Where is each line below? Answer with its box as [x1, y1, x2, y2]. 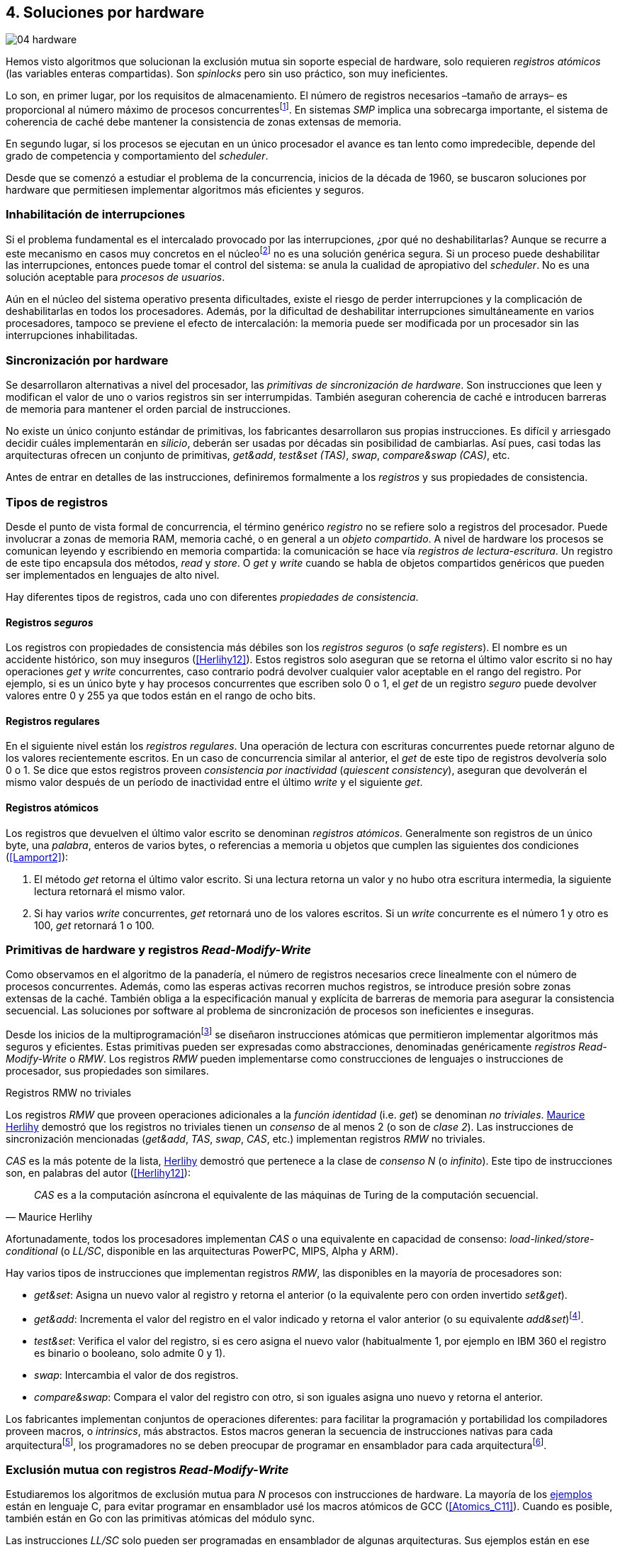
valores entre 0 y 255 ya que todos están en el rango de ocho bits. [6, 689, 316, 702]
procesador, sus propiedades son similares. [6, 1065, 209, 1077]
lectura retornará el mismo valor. [34, 885, 186, 897]
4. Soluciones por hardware [6, 4, 205, 21]
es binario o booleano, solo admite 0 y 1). [34, 1346, 226, 1359]
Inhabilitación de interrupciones [6, 207, 186, 222]
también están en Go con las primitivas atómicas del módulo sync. [6, 1512, 315, 1525]
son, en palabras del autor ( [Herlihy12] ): [6, 1167, 191, 1180]
